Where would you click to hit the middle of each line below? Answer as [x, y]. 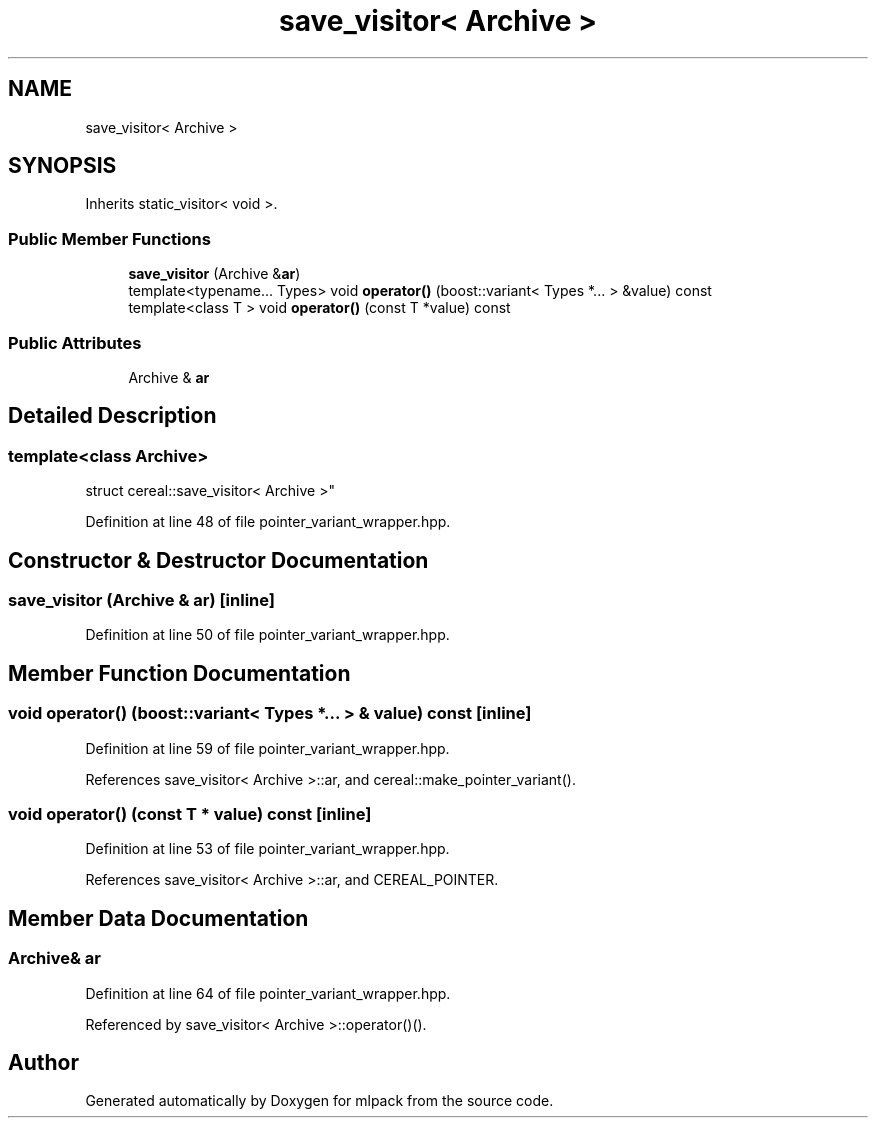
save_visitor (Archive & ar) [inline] [141, 600]
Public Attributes [75, 342]
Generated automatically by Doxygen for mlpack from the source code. [319, 1101]
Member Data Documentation [158, 918]
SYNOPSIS [62, 166]
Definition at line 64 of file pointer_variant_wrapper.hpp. [268, 993]
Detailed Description [112, 416]
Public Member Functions [109, 238]
